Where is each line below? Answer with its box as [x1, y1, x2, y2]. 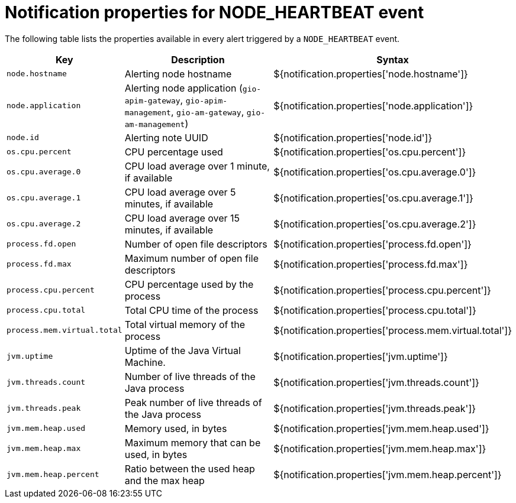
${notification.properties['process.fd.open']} [273, 238, 472, 250]
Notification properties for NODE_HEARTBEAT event [5, 2, 424, 22]
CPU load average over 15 [124, 212, 240, 224]
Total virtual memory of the [124, 318, 245, 330]
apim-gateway [124, 96, 180, 105]
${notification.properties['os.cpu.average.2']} [273, 218, 476, 230]
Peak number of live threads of [124, 396, 262, 408]
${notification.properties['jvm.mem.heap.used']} [273, 422, 489, 434]
